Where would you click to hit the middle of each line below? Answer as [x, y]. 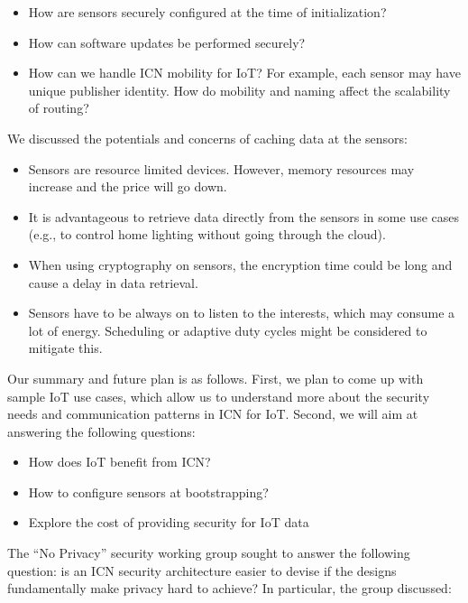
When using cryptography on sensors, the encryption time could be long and [240, 264]
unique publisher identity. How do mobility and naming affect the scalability [239, 90]
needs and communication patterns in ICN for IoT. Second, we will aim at [213, 414]
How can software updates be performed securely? [167, 42]
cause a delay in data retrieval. [113, 282]
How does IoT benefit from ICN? [119, 462]
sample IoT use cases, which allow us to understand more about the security [219, 396]
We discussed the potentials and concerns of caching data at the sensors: [207, 138]
